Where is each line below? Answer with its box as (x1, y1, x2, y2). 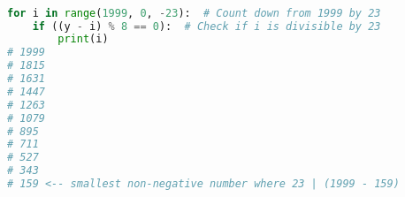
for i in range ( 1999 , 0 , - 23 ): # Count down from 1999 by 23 (7, 6, 381, 19)
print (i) (57, 33, 109, 46)
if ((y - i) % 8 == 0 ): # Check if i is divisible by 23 (32, 19, 381, 33)
